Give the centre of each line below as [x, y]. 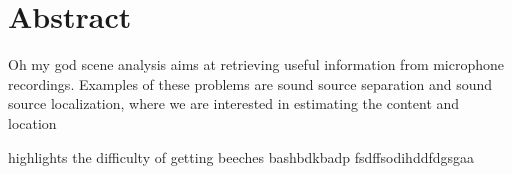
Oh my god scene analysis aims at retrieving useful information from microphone [256, 64]
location [32, 122]
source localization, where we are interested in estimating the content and [234, 103]
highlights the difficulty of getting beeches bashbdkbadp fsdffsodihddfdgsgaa [241, 156]
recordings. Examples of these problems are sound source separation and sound [250, 83]
